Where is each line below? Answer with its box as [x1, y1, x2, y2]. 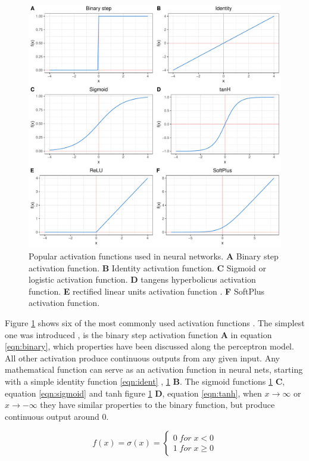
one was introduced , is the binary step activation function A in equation [5, 328, 272, 341]
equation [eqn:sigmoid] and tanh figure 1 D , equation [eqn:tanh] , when [5, 386, 262, 399]
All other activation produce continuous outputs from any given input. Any [5, 351, 280, 364]
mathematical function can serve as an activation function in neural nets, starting [5, 363, 303, 376]
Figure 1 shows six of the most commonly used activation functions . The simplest [5, 317, 305, 329]
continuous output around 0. [5, 410, 109, 422]
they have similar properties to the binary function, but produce [40, 398, 275, 411]
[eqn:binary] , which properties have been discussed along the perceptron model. [5, 340, 294, 352]
